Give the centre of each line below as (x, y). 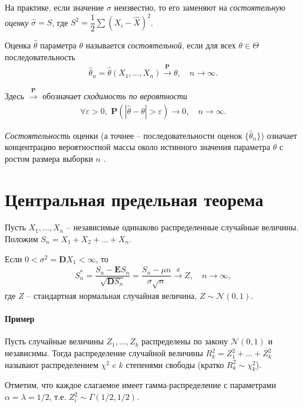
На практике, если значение (55, 7)
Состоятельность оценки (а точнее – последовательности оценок (123, 135)
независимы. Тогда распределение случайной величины (104, 353)
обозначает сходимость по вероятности (115, 95)
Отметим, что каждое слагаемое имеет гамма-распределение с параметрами (141, 385)
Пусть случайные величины (54, 341)
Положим (22, 239)
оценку (17, 22)
